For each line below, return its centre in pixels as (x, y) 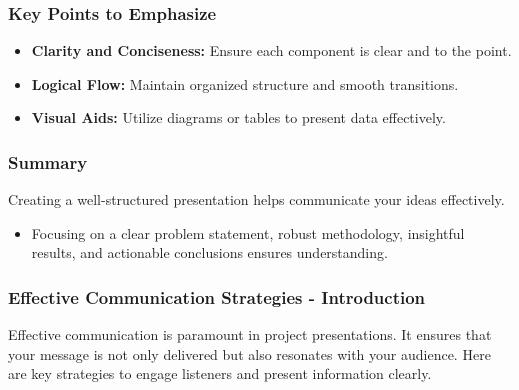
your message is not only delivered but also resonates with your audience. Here (249, 353)
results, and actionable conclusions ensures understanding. (209, 252)
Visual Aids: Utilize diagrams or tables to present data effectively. (238, 117)
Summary (48, 161)
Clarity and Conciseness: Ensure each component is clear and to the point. (271, 50)
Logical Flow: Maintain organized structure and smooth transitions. (245, 83)
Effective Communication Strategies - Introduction (217, 296)
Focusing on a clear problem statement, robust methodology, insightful (248, 232)
